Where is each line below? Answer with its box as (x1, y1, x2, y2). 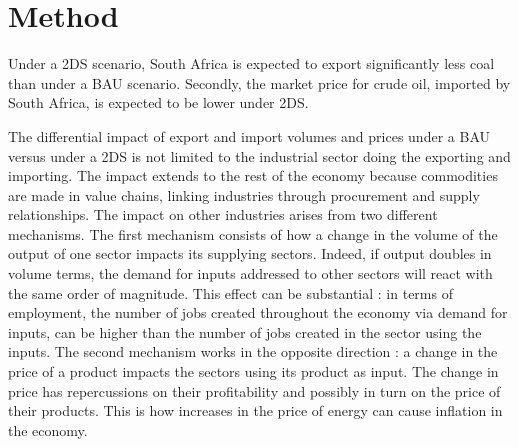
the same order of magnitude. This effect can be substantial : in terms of (8, 282, 453, 303)
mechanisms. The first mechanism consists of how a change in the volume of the (8, 223, 498, 244)
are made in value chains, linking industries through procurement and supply (8, 184, 480, 205)
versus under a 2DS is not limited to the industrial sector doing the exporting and (8, 145, 511, 166)
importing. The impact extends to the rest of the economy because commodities (8, 165, 498, 186)
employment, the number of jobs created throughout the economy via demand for (8, 302, 508, 323)
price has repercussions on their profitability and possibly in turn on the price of (8, 380, 501, 401)
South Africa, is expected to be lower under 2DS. (8, 92, 309, 113)
